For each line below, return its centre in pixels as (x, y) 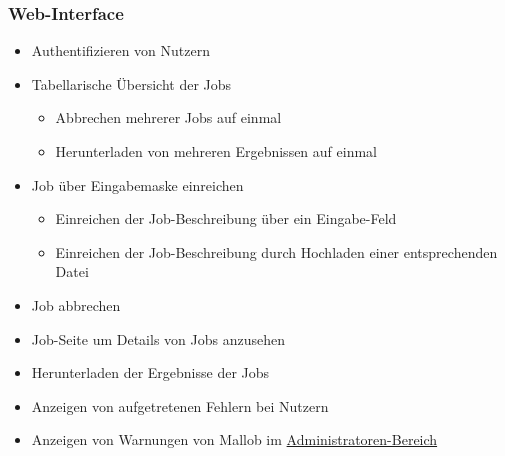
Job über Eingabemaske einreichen (137, 184)
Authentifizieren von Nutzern (121, 50)
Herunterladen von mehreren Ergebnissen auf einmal (216, 151)
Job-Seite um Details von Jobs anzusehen (158, 338)
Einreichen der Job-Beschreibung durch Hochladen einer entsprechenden (276, 251)
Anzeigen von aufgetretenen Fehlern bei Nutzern (180, 405)
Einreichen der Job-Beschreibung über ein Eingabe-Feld (226, 218)
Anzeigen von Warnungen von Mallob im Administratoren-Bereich (234, 439)
